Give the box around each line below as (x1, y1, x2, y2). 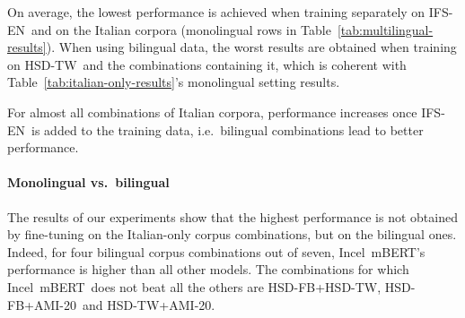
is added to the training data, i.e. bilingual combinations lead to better (31, 120, 424, 139)
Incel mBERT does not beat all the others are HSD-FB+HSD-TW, (7, 277, 382, 296)
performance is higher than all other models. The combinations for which (7, 260, 409, 279)
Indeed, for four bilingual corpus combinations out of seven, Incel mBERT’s (7, 242, 426, 261)
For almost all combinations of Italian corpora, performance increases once (7, 102, 417, 121)
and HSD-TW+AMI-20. (82, 295, 215, 314)
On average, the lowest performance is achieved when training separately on (7, 3, 426, 21)
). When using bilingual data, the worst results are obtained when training (46, 38, 457, 56)
